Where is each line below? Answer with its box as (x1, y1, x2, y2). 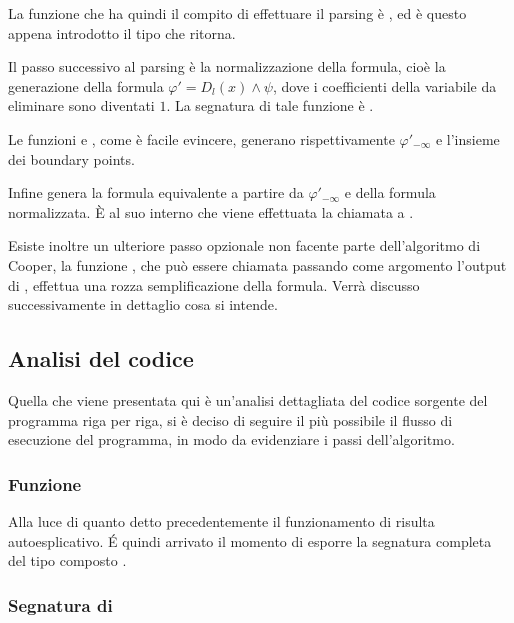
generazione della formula (8, 75, 164, 96)
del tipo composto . (8, 550, 127, 571)
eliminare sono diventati (8, 95, 155, 116)
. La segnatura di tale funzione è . (166, 95, 374, 116)
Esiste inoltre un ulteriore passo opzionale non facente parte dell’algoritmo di (8, 235, 481, 256)
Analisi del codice (8, 343, 194, 374)
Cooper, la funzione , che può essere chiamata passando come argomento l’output (8, 254, 507, 275)
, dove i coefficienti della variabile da (272, 75, 497, 96)
